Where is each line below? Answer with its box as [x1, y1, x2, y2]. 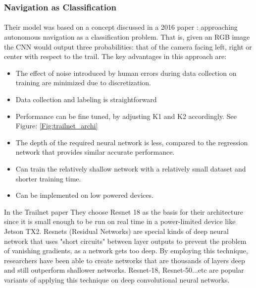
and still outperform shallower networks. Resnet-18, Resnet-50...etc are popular [4, 265, 244, 275]
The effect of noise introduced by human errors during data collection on [15, 67, 237, 78]
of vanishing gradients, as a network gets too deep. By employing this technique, [4, 245, 248, 256]
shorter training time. [15, 173, 81, 183]
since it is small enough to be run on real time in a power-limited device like [4, 216, 236, 227]
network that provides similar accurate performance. [15, 147, 175, 157]
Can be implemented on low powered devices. [15, 190, 154, 200]
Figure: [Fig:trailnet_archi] [15, 120, 98, 131]
